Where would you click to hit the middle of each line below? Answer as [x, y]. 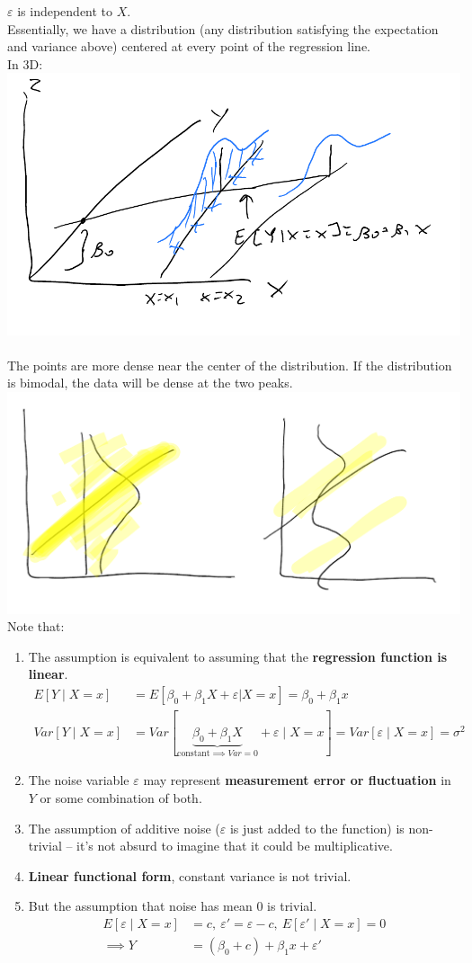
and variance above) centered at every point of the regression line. [189, 46]
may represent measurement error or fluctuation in [297, 780]
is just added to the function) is [317, 828]
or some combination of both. [121, 798]
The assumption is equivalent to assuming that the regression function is [238, 656]
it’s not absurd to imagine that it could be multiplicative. [235, 846]
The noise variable [79, 780]
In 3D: [25, 63]
